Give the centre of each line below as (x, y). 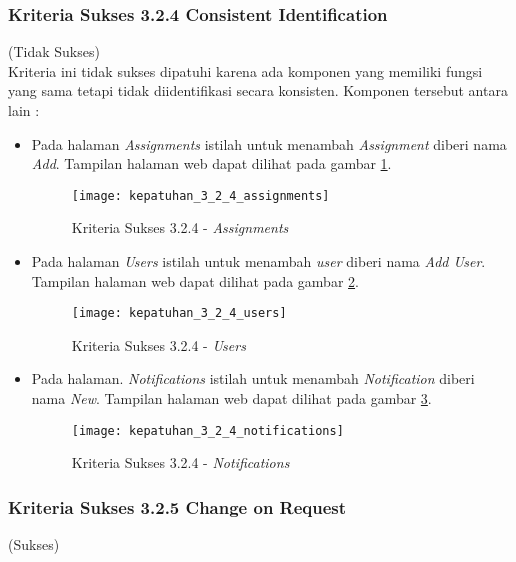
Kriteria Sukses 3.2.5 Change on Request (177, 506)
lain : (24, 110)
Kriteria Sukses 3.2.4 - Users (158, 344)
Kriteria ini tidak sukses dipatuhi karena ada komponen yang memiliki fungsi (245, 70)
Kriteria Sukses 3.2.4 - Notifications (180, 462)
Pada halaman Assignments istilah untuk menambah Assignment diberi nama (269, 143)
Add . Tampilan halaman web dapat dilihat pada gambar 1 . (211, 163)
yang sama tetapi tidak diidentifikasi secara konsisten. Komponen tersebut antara (258, 90)
